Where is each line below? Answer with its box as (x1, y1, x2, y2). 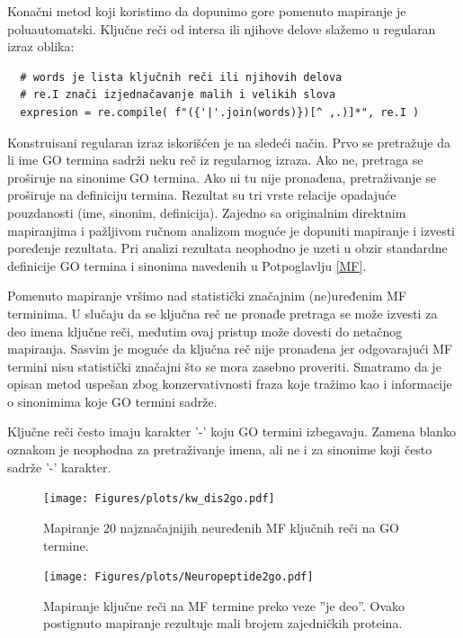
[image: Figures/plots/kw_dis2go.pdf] (43, 492, 275, 506)
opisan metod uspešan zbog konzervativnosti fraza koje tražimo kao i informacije (7, 374, 452, 393)
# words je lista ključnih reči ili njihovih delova (20, 70, 343, 84)
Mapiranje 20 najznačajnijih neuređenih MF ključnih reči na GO (43, 517, 400, 536)
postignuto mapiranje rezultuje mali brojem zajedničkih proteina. (43, 614, 403, 633)
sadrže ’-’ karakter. (7, 457, 111, 476)
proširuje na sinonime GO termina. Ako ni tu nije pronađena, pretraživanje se (7, 167, 436, 186)
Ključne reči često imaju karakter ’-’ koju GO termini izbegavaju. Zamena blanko (7, 422, 456, 441)
